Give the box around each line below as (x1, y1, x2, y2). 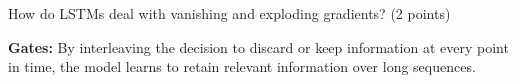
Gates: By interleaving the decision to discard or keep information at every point (8, 36, 509, 57)
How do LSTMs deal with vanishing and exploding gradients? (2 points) (8, 3, 451, 23)
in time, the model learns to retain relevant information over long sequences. (8, 56, 476, 77)
